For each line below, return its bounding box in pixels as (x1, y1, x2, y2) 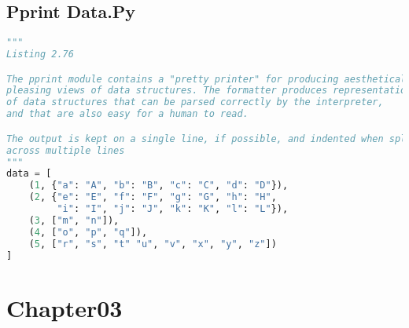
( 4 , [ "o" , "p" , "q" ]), (28, 226, 148, 238)
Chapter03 (6, 291, 123, 323)
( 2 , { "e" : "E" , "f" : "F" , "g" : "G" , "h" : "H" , (28, 191, 277, 203)
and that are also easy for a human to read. (6, 108, 249, 120)
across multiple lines (6, 144, 125, 156)
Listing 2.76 (6, 49, 74, 60)
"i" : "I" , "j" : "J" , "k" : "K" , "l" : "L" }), (57, 203, 289, 215)
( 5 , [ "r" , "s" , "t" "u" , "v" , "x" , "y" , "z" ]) (28, 238, 277, 250)
